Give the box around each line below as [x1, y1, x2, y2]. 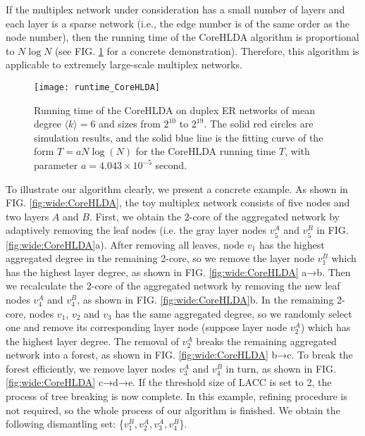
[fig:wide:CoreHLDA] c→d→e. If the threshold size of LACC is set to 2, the [6, 375, 332, 390]
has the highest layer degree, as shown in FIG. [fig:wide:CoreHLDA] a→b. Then [6, 264, 351, 279]
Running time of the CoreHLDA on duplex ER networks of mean [34, 102, 315, 117]
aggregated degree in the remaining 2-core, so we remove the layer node [6, 251, 315, 266]
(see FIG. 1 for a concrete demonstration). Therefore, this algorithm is [54, 43, 359, 58]
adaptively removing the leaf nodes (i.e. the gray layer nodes [6, 223, 267, 237]
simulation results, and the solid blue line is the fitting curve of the [34, 130, 323, 144]
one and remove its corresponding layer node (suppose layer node [6, 320, 287, 335]
